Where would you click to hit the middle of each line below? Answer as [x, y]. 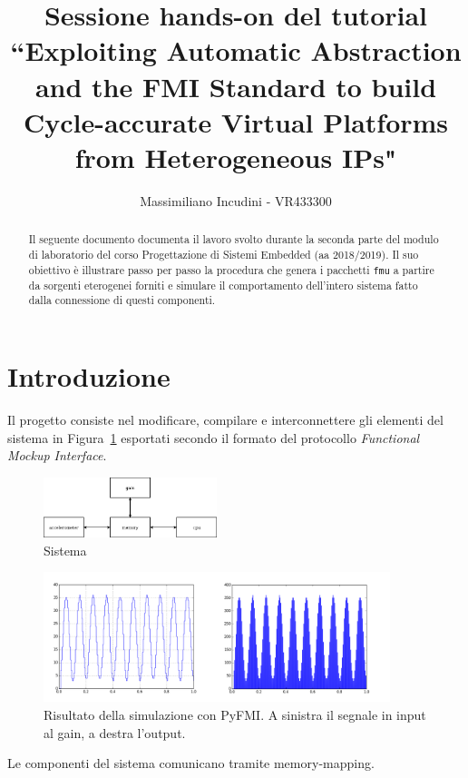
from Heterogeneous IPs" [236, 157]
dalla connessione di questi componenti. [122, 300]
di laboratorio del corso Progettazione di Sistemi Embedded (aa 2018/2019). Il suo [224, 254]
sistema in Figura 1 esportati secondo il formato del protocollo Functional [214, 437]
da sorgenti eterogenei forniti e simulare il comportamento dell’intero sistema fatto [223, 285]
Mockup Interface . [57, 455]
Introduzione [89, 376]
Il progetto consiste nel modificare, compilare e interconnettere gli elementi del [225, 419]
